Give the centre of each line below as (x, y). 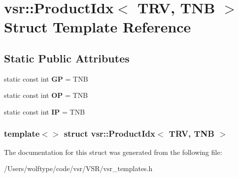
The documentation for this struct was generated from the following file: (113, 152)
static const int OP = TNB (46, 95)
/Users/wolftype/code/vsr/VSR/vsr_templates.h (78, 168)
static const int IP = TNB (45, 111)
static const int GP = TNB (46, 78)
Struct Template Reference (98, 27)
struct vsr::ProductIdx (109, 133)
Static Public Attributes (67, 58)
